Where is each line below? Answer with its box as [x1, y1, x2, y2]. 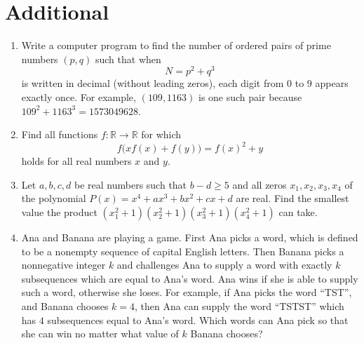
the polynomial [21, 191, 86, 206]
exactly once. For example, [21, 89, 136, 104]
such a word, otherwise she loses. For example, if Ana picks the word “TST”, [21, 285, 352, 300]
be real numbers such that [74, 177, 187, 191]
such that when [95, 51, 161, 66]
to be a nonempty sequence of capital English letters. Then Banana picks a [21, 243, 344, 258]
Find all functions [21, 127, 98, 142]
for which [141, 127, 182, 142]
